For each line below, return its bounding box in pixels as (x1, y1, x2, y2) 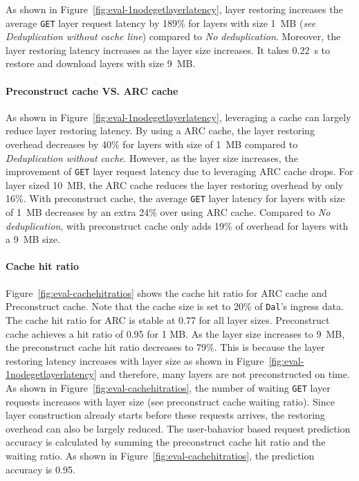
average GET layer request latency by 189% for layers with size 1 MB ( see (6, 15, 316, 30)
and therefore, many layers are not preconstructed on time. (100, 367, 350, 381)
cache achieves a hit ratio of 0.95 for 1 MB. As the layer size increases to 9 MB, (6, 326, 345, 341)
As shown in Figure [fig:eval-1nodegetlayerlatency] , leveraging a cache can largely (6, 109, 351, 124)
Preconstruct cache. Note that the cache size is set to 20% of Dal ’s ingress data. (6, 299, 344, 314)
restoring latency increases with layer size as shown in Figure (6, 353, 264, 367)
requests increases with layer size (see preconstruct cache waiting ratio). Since (6, 394, 335, 408)
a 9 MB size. (6, 232, 60, 246)
